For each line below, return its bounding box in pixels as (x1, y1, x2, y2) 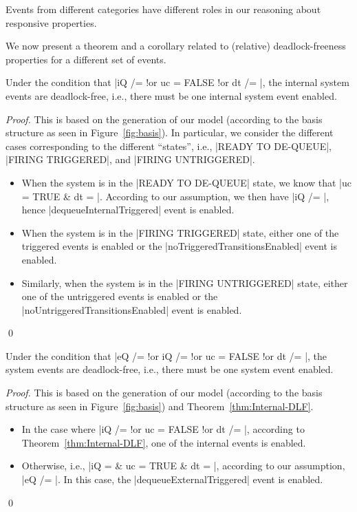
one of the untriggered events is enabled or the (21, 289, 218, 303)
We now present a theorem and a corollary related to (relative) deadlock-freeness (6, 39, 346, 53)
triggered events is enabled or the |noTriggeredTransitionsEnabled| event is (21, 239, 337, 253)
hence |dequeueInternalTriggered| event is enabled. (21, 202, 235, 217)
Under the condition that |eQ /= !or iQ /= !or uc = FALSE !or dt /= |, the (6, 348, 327, 363)
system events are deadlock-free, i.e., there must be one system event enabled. (6, 362, 334, 376)
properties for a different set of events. (6, 52, 166, 66)
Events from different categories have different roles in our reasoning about (6, 2, 321, 16)
